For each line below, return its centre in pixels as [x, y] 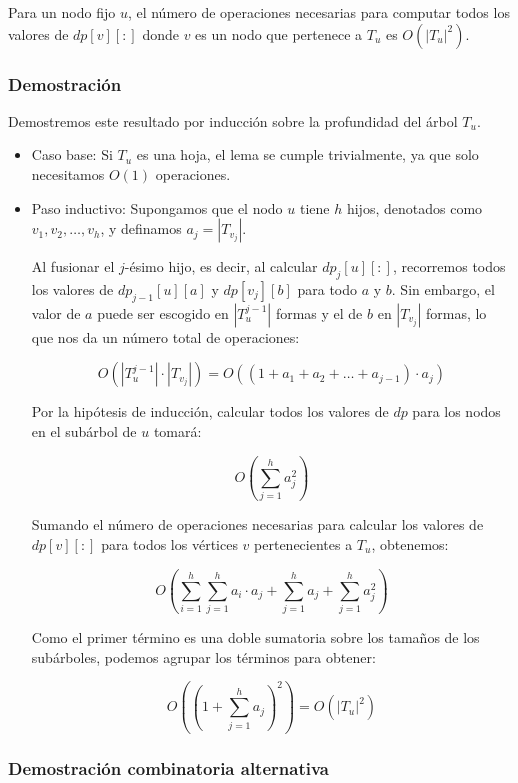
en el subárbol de [84, 430]
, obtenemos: [410, 543]
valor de [56, 312]
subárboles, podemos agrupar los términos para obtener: [203, 656]
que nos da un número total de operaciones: [165, 336]
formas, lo [456, 312]
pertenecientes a [303, 543]
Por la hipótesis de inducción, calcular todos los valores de [210, 411]
